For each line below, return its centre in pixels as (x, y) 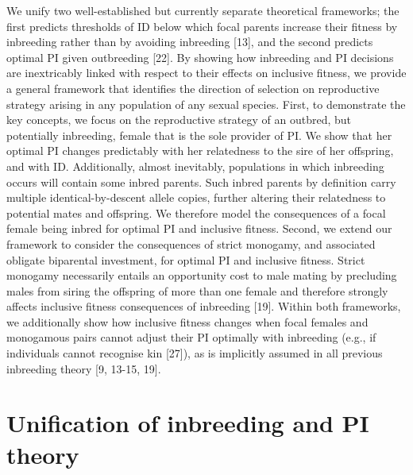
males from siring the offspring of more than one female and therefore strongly (197, 290)
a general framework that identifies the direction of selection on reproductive (193, 88)
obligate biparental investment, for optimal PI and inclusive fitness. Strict (186, 259)
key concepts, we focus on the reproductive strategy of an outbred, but (179, 120)
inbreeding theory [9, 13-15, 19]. (84, 368)
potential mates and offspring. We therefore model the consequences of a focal (196, 212)
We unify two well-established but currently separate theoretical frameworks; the (203, 10)
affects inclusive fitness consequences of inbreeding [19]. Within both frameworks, (204, 306)
